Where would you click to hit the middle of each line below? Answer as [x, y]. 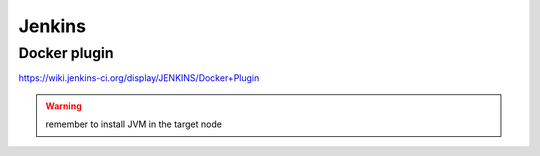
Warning [63, 106]
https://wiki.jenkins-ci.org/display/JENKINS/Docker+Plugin [139, 78]
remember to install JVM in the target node [133, 124]
